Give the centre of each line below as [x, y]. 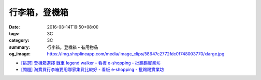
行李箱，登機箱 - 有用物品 [73, 47]
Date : [14, 27]
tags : [14, 33]
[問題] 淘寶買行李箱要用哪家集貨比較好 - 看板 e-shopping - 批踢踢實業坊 [93, 69]
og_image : [20, 54]
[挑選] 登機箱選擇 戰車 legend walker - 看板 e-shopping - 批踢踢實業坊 [91, 63]
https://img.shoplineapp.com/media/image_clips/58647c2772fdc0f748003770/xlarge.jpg [136, 54]
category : [19, 40]
